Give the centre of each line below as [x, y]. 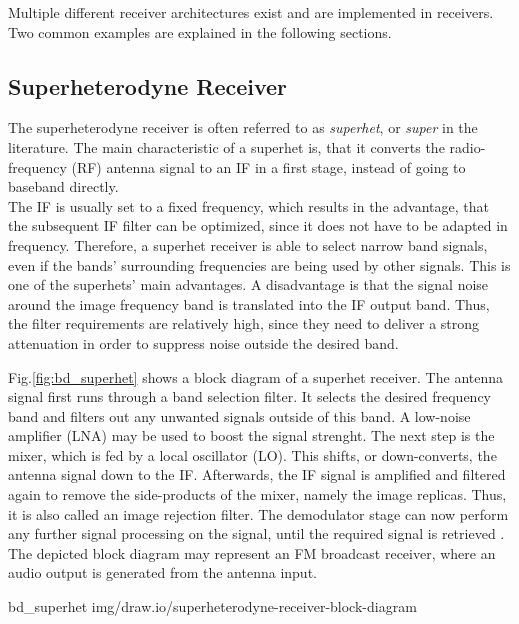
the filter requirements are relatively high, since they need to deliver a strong [244, 323]
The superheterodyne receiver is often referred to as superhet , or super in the [243, 127]
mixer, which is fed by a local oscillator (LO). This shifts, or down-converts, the [252, 454]
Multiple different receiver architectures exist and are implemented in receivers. [251, 12]
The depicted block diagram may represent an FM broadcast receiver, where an [252, 552]
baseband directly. [63, 186]
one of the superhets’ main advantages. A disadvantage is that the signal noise [248, 284]
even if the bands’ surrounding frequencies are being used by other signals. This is [259, 264]
